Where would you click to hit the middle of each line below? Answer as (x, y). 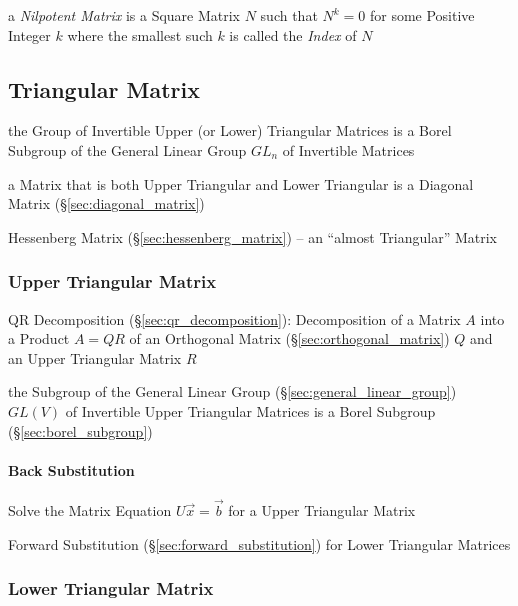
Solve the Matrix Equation (90, 510)
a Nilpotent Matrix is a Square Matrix (124, 15)
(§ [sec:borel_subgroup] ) (80, 430)
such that (289, 15)
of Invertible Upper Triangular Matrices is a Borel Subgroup (250, 410)
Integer (29, 34)
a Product (39, 338)
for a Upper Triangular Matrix (322, 510)
